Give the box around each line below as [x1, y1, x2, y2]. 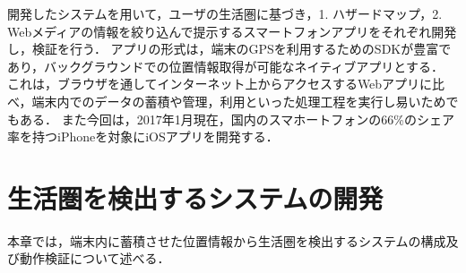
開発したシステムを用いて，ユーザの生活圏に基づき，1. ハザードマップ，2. [7, 4, 443, 22]
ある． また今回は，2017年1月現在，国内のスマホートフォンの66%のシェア [19, 109, 454, 128]
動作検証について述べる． [19, 249, 170, 268]
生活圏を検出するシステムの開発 [7, 179, 384, 216]
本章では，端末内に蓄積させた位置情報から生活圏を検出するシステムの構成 [7, 231, 446, 250]
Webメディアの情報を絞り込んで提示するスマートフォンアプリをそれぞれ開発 [7, 21, 457, 40]
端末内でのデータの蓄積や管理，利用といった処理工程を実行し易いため [31, 91, 446, 110]
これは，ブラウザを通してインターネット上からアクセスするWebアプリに [7, 74, 433, 93]
